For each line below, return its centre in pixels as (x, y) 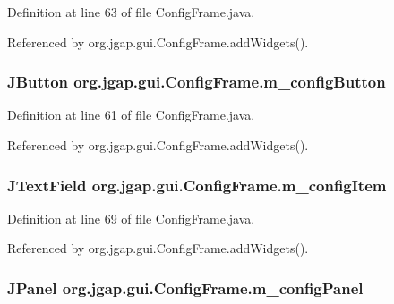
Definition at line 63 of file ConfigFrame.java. (131, 12)
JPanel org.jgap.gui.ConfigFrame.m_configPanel (185, 287)
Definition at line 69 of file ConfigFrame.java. (131, 218)
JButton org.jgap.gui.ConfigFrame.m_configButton (197, 82)
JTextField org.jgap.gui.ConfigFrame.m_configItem (197, 185)
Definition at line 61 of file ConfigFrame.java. (131, 115)
